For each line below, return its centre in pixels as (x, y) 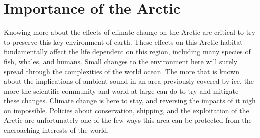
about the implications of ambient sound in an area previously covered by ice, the (129, 81)
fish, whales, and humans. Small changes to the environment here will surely (121, 61)
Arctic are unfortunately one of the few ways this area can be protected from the (128, 120)
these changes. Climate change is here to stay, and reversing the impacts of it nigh (130, 100)
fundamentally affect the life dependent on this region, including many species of (127, 52)
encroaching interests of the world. (57, 130)
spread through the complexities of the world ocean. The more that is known (122, 71)
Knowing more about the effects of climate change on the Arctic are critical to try (130, 32)
